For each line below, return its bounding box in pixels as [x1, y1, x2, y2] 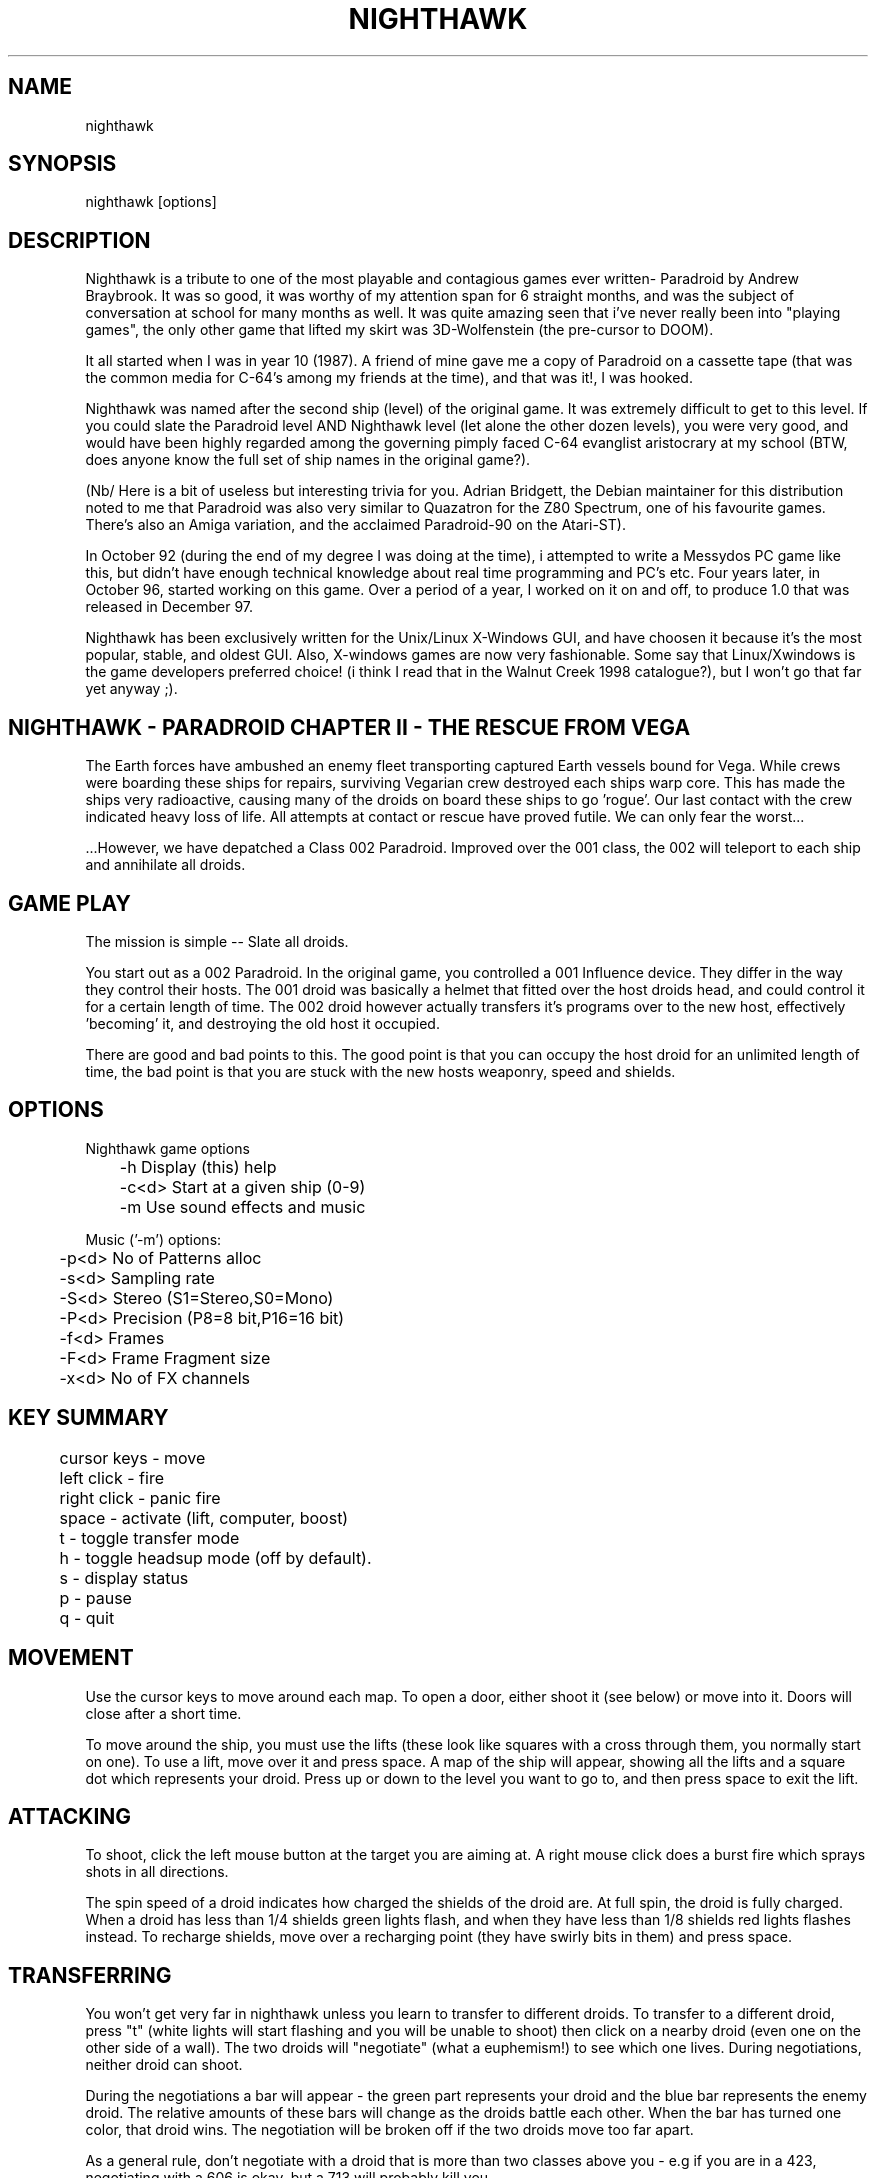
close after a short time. [85, 1704, 242, 1722]
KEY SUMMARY [8, 1405, 169, 1431]
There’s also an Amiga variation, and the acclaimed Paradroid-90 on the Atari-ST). [85, 516, 626, 534]
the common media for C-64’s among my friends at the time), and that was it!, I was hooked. [85, 369, 693, 387]
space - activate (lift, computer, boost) [59, 1507, 349, 1528]
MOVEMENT [8, 1645, 134, 1671]
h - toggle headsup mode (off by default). [59, 1547, 372, 1568]
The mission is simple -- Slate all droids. [85, 932, 349, 950]
